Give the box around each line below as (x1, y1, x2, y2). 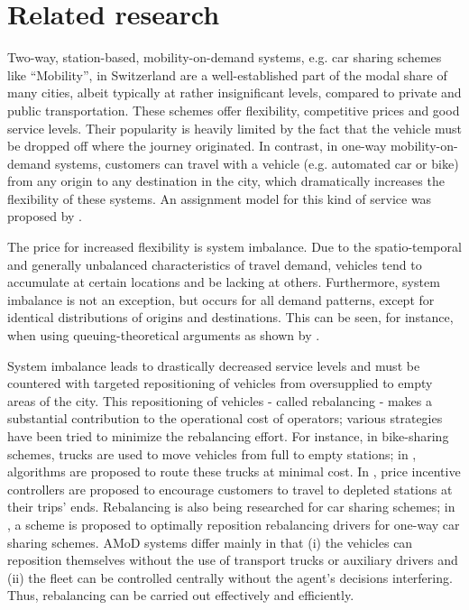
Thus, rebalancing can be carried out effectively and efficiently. (7, 586, 354, 605)
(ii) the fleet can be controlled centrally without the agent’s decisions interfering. (7, 568, 453, 587)
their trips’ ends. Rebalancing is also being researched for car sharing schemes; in (7, 497, 455, 516)
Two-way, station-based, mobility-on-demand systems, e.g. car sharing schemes (7, 48, 442, 67)
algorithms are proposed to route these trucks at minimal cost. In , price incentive (7, 462, 461, 481)
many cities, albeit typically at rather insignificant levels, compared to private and (7, 83, 462, 102)
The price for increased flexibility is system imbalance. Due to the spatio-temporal (7, 237, 462, 256)
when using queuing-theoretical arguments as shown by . (7, 326, 320, 345)
